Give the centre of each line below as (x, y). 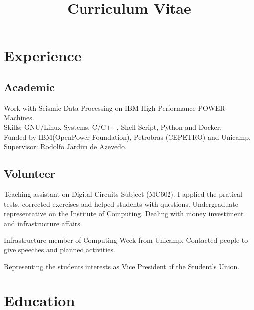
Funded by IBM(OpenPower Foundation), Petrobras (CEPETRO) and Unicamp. (127, 137)
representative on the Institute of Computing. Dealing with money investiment (124, 214)
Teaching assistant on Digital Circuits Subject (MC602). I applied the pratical (123, 194)
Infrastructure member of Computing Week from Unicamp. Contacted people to (126, 240)
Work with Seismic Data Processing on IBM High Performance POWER (115, 107)
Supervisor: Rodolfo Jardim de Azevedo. (65, 147)
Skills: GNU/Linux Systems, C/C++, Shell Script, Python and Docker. (113, 127)
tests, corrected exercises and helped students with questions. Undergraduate (121, 204)
